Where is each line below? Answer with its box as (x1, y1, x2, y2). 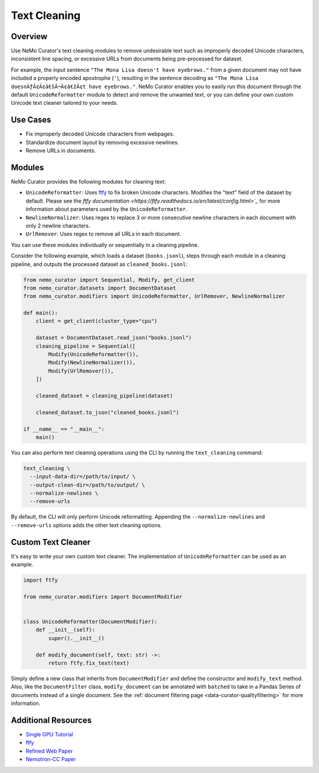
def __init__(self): (35, 627, 96, 633)
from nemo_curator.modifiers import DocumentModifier (23, 593, 183, 600)
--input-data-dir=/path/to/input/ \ (30, 473, 136, 480)
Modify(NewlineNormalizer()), (48, 359, 136, 366)
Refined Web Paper (25, 747, 73, 755)
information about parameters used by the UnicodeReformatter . (25, 206, 188, 213)
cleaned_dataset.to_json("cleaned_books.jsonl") (35, 409, 180, 416)
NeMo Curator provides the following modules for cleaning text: (11, 178, 166, 185)
